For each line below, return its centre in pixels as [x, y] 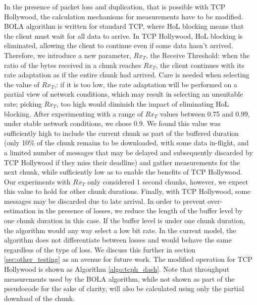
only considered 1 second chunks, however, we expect [168, 181]
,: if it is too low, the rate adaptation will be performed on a [146, 84]
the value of [22, 84]
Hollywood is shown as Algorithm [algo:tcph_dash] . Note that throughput [117, 269]
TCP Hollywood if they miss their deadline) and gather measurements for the [122, 162]
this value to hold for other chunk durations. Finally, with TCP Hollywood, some [127, 191]
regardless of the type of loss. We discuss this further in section [100, 249]
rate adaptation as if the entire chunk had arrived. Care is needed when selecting [127, 75]
